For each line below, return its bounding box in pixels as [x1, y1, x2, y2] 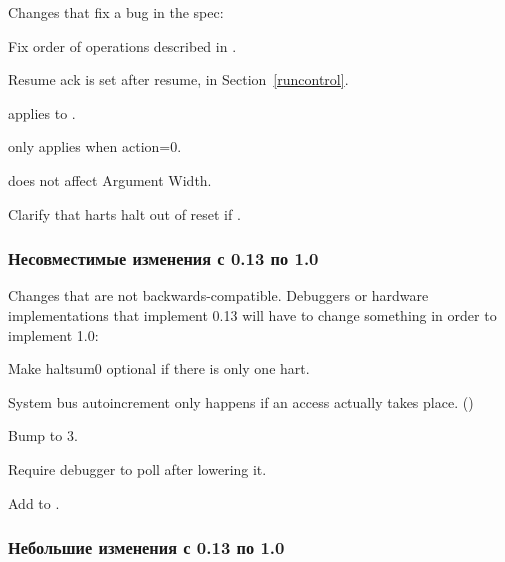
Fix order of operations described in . [8, 35, 237, 56]
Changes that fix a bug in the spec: [8, 2, 224, 22]
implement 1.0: [8, 324, 99, 345]
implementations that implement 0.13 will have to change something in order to [8, 304, 497, 325]
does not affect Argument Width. [8, 169, 212, 190]
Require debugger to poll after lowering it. [8, 458, 267, 479]
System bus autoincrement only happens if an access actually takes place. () [8, 391, 474, 412]
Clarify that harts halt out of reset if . [8, 203, 241, 224]
